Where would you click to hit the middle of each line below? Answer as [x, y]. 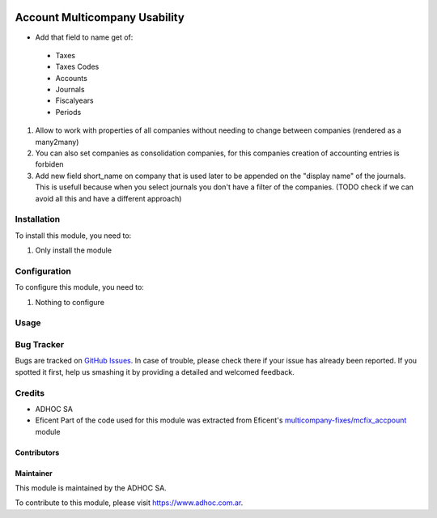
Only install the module [74, 250]
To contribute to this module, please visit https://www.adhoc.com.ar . [129, 503]
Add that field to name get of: [84, 37]
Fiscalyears [74, 100]
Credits [30, 393]
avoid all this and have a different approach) [108, 198]
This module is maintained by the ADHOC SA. [91, 488]
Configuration [43, 271]
